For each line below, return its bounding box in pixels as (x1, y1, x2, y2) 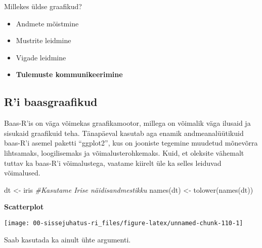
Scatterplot (4, 201, 44, 212)
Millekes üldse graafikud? (4, 1, 82, 11)
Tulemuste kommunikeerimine (16, 69, 123, 80)
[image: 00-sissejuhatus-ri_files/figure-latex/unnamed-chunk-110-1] (4, 219, 243, 227)
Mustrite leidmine (16, 35, 71, 46)
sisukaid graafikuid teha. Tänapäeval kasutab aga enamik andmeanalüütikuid (4, 127, 244, 138)
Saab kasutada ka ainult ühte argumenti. (4, 234, 131, 244)
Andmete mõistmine (16, 18, 79, 28)
